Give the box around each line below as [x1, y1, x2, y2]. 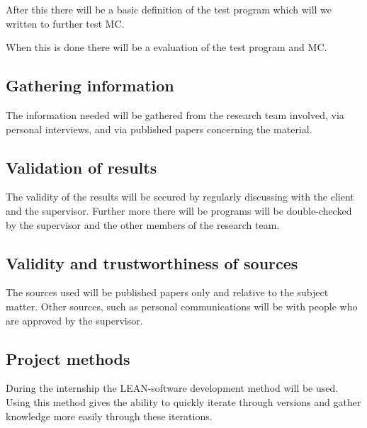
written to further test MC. [6, 16, 125, 30]
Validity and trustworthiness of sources [6, 252, 298, 274]
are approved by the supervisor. [6, 312, 143, 327]
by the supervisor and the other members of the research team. [6, 217, 280, 232]
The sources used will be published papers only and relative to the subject [6, 285, 329, 300]
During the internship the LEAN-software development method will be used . [6, 381, 339, 395]
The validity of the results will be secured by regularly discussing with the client [6, 189, 354, 204]
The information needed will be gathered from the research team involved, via [6, 107, 344, 122]
